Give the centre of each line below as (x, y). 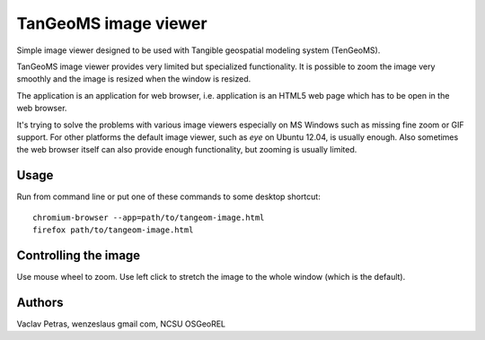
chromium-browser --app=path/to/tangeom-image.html (149, 217)
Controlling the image (79, 255)
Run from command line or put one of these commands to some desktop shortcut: (168, 196)
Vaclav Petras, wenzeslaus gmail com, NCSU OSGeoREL (121, 324)
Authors (40, 302)
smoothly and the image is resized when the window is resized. (134, 79)
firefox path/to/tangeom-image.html (113, 230)
